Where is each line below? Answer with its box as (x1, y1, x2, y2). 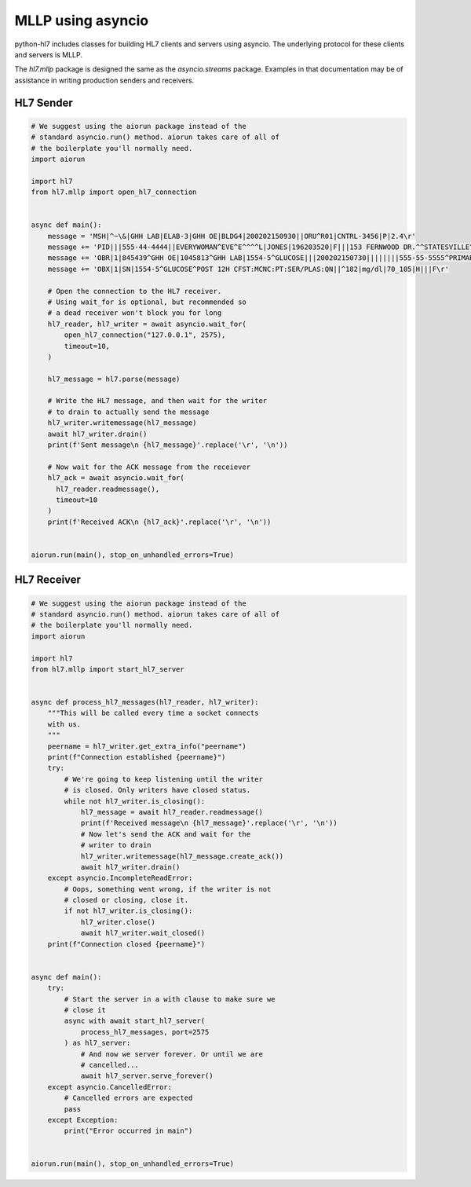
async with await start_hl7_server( (64, 1017, 206, 1025)
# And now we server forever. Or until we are (80, 1050, 263, 1058)
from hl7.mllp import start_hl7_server (31, 665, 184, 673)
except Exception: (47, 1116, 119, 1124)
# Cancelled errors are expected (64, 1094, 193, 1103)
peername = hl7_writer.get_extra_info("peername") (47, 742, 246, 750)
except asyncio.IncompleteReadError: (47, 874, 193, 883)
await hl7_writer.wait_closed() (80, 929, 206, 938)
